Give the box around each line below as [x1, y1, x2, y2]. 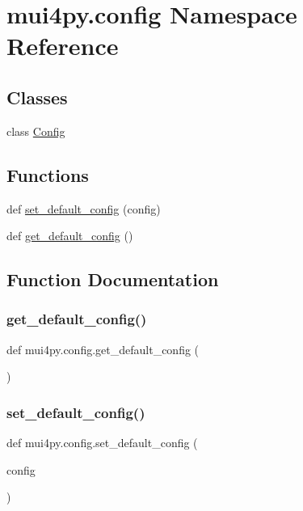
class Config [6, 122, 65, 139]
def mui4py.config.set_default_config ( [6, 434, 198, 451]
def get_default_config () [6, 227, 133, 244]
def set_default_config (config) [6, 200, 161, 217]
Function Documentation [6, 267, 219, 292]
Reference [6, 29, 119, 62]
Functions [6, 162, 89, 187]
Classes [6, 84, 68, 109]
